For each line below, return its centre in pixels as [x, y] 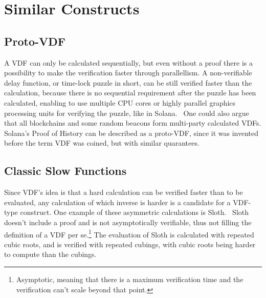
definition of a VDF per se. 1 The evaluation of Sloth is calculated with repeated [129, 233]
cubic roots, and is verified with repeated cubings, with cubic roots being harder [130, 244]
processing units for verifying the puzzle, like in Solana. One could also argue [127, 113]
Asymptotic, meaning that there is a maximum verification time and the [130, 279]
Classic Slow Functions [65, 171]
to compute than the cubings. [50, 254]
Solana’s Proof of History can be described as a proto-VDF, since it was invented [131, 133]
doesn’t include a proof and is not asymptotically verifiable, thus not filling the [128, 222]
